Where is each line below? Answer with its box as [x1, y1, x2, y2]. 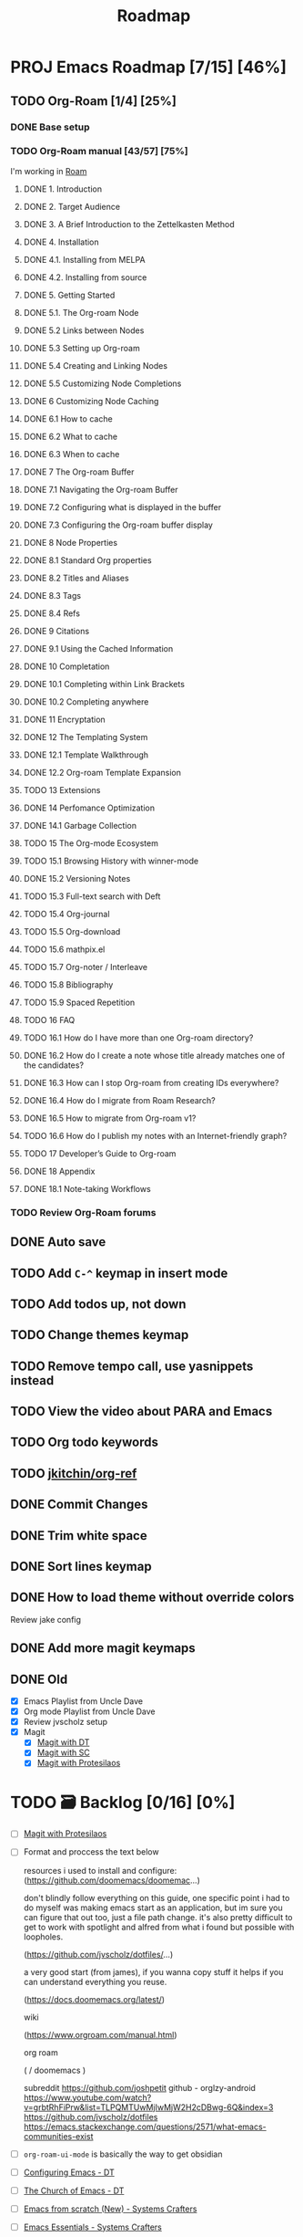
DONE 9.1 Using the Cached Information [23, 643, 174, 653]
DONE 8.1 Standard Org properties [23, 554, 153, 566]
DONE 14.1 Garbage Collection [23, 820, 137, 831]
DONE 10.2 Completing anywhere [23, 695, 149, 707]
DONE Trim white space [10, 1528, 148, 1543]
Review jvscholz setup [23, 1717, 108, 1728]
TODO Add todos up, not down [10, 1296, 187, 1312]
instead [10, 1373, 55, 1388]
